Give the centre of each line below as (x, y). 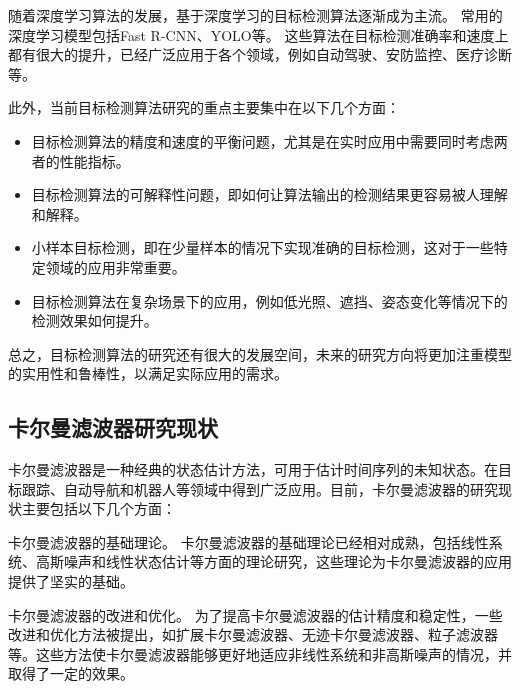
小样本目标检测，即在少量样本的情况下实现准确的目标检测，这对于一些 (262, 247)
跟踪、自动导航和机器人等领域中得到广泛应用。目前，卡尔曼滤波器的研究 (259, 488)
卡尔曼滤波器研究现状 (113, 427)
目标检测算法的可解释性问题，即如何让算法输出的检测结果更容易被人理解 (269, 194)
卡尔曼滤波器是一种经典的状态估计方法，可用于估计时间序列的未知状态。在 (253, 469)
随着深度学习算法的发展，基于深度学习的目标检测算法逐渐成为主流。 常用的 (255, 15)
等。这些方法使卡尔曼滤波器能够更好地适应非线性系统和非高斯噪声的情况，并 (260, 653)
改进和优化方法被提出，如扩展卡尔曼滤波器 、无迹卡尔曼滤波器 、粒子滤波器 (253, 634)
